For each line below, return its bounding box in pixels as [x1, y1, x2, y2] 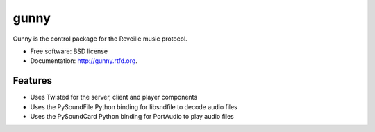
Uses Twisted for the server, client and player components [30, 93, 198, 102]
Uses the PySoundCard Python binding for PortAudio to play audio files [30, 113, 234, 121]
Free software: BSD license [30, 47, 108, 55]
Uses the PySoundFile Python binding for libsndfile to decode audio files [30, 102, 237, 111]
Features [12, 75, 52, 86]
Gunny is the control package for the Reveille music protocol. [12, 35, 187, 43]
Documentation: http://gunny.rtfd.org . [30, 57, 138, 65]
